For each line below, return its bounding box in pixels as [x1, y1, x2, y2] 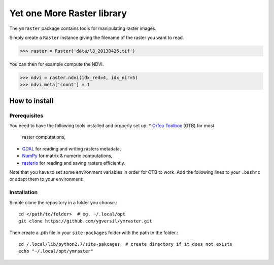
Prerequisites [9, 112, 43, 119]
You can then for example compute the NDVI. [9, 61, 104, 67]
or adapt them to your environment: [9, 176, 84, 182]
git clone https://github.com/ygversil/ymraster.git [18, 218, 152, 224]
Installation [9, 189, 38, 196]
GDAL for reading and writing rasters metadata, [22, 145, 121, 152]
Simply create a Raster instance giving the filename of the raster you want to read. [9, 34, 184, 41]
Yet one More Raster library [9, 8, 127, 19]
